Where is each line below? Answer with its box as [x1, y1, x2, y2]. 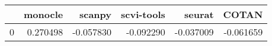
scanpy [79, 8, 111, 21]
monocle [24, 8, 63, 21]
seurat [184, 8, 214, 21]
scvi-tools [120, 8, 165, 21]
